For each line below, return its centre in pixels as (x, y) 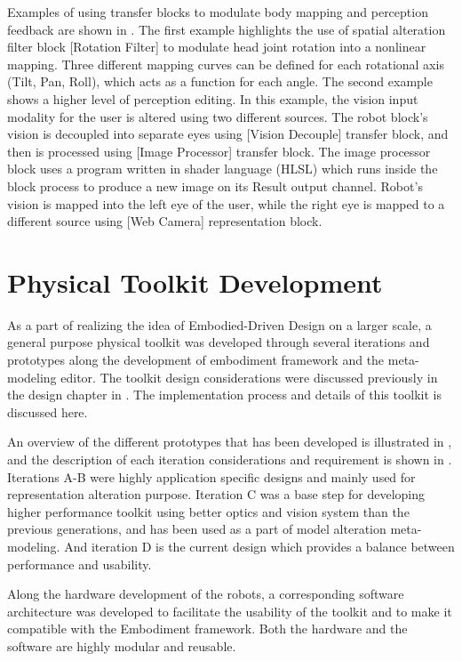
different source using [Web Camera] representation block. (165, 221)
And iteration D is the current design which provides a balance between (259, 546)
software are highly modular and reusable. (122, 645)
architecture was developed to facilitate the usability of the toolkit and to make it (230, 611)
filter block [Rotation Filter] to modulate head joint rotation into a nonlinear (217, 47)
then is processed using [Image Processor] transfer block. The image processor (219, 151)
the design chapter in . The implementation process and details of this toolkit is (224, 395)
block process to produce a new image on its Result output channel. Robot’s (215, 185)
